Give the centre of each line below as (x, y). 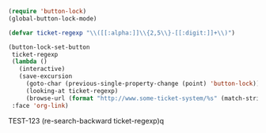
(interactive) (42, 69)
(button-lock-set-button (49, 47)
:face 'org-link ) (40, 105)
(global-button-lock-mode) (53, 18)
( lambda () (29, 62)
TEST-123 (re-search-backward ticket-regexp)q (86, 120)
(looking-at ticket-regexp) (72, 91)
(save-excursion (46, 76)
